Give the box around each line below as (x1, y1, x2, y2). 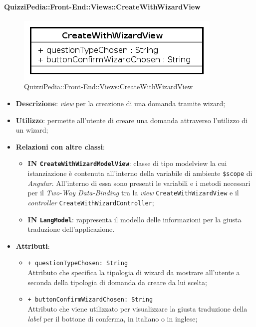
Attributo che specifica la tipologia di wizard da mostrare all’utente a (27, 267, 240, 278)
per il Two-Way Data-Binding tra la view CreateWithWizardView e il (27, 187, 239, 198)
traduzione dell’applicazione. (27, 224, 115, 234)
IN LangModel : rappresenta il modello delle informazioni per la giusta (27, 214, 242, 224)
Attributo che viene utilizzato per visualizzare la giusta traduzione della (27, 303, 248, 314)
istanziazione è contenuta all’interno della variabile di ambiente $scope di (27, 168, 253, 178)
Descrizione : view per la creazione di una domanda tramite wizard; (15, 98, 226, 108)
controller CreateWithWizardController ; (27, 197, 154, 207)
